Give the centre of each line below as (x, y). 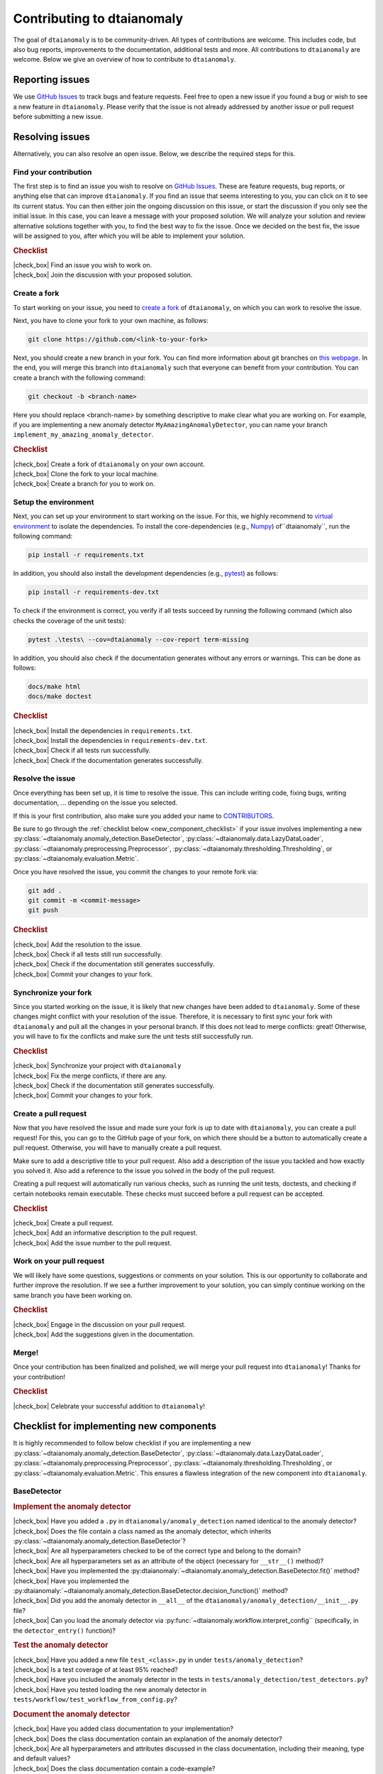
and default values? (42, 1758)
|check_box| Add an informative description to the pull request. (105, 1233)
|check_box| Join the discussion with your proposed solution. (103, 275)
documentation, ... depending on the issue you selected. (95, 803)
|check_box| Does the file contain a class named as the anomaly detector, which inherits (142, 1531)
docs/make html (54, 686)
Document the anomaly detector (72, 1714)
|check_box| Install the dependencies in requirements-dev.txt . (110, 740)
